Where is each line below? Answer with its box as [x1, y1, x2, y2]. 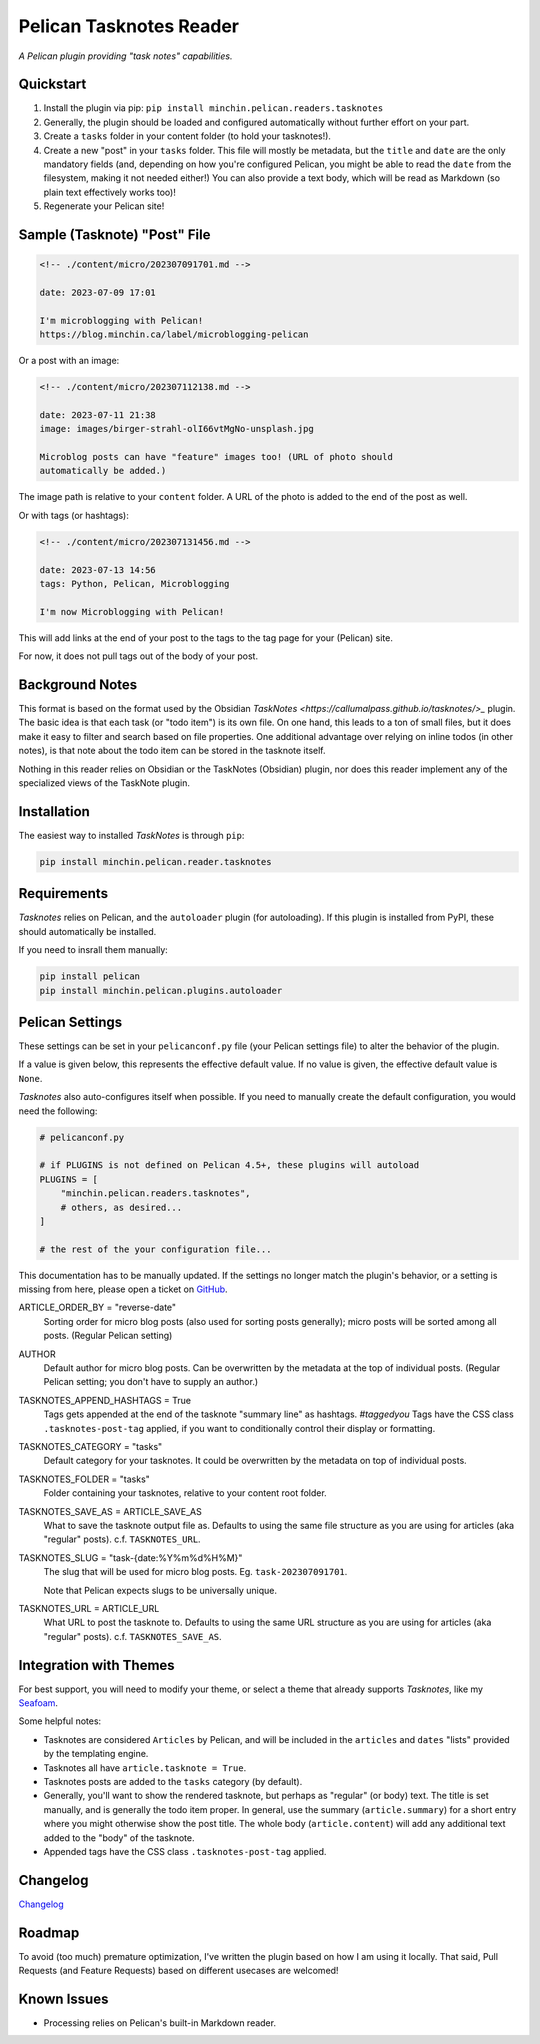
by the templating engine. [43, 1748, 149, 1760]
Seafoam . [18, 1696, 59, 1709]
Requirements [18, 885, 109, 902]
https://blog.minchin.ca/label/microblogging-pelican [39, 329, 309, 340]
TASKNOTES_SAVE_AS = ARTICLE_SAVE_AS [18, 1505, 202, 1517]
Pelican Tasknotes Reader [18, 15, 240, 37]
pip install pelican [39, 971, 140, 982]
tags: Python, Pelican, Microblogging [39, 578, 230, 589]
